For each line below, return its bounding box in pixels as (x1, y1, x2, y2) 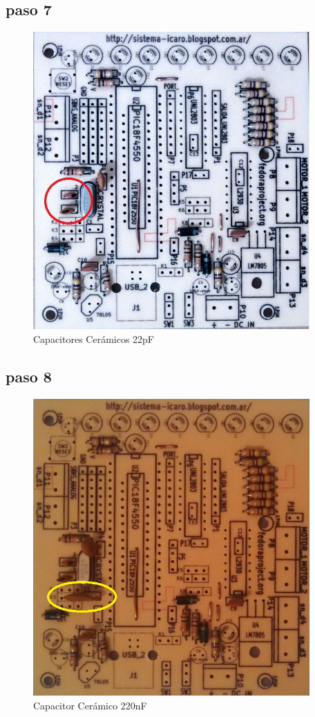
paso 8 (6, 365, 52, 387)
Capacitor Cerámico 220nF (33, 698, 147, 712)
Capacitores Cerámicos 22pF (33, 331, 155, 346)
